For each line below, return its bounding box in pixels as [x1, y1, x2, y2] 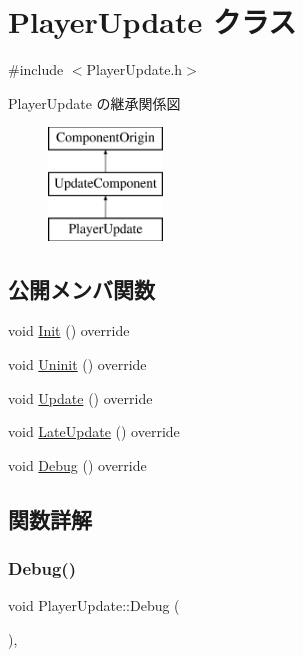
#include [8, 59, 64, 80]
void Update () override [8, 387, 153, 408]
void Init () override [8, 320, 130, 341]
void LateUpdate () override [8, 421, 180, 442]
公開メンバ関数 [8, 273, 155, 304]
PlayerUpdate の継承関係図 [8, 92, 181, 113]
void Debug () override [8, 454, 147, 475]
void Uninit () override [8, 354, 147, 375]
